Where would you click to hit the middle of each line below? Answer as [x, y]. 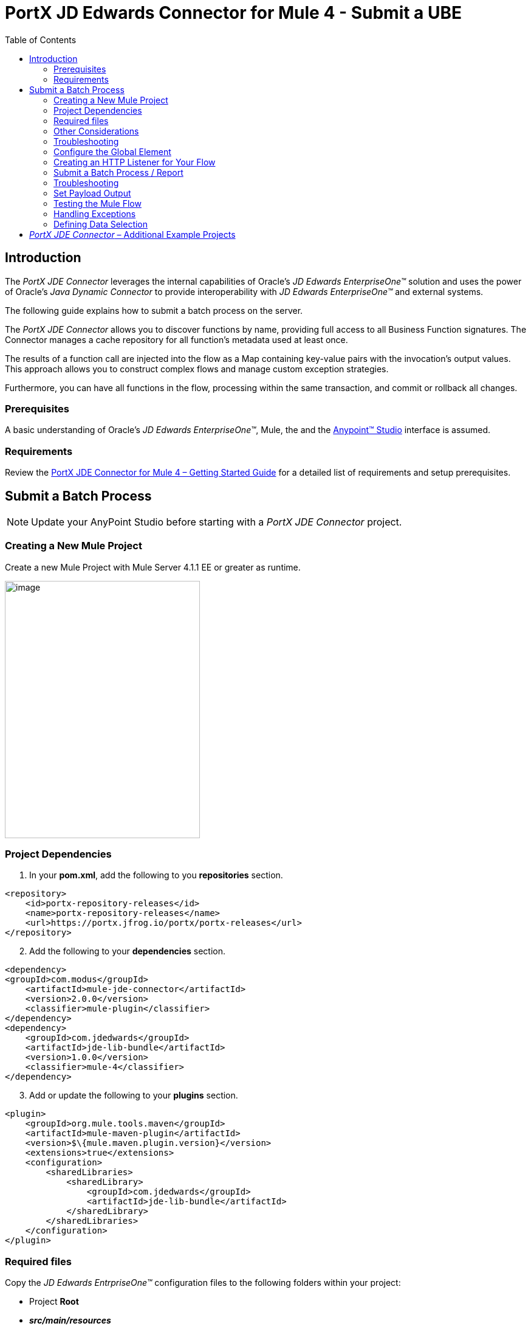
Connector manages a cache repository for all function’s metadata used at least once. [176, 339]
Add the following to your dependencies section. [127, 951]
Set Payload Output [92, 193]
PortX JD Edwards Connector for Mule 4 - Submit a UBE [234, 13]
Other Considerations [96, 131]
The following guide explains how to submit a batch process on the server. [154, 310]
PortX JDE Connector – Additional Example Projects [132, 234]
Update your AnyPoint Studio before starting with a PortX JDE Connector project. [217, 522]
